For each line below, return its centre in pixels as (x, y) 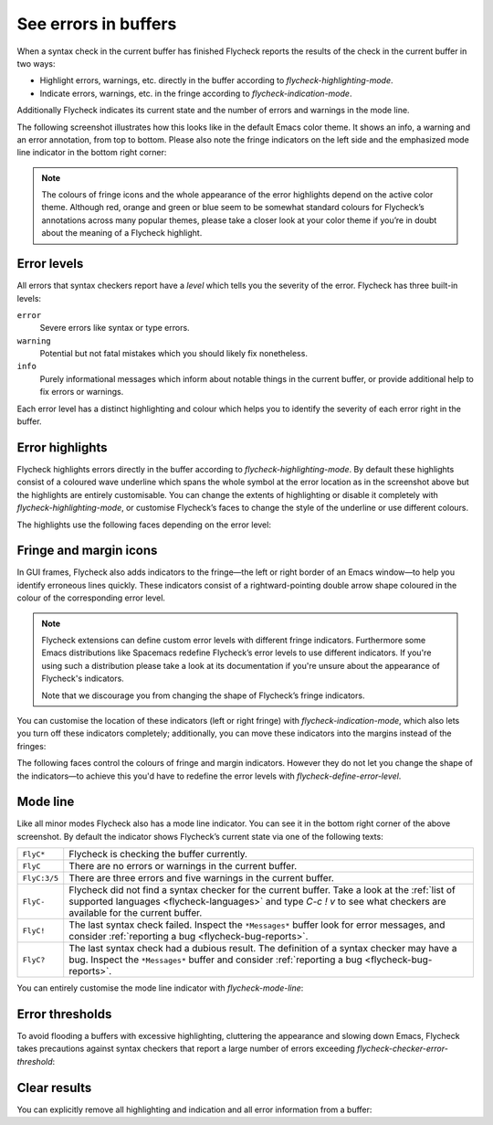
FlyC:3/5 (41, 878)
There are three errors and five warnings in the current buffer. (202, 878)
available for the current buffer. (136, 913)
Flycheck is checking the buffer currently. (158, 854)
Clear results (54, 1088)
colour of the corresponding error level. (91, 598)
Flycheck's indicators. (83, 679)
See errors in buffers (97, 24)
